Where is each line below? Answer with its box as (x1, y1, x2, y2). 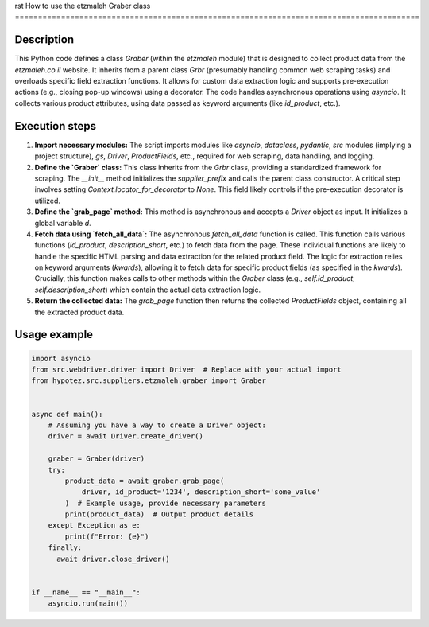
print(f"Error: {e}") (64, 532, 149, 541)
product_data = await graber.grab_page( (64, 476, 225, 485)
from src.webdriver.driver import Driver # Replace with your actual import (31, 365, 342, 374)
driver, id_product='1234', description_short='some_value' (81, 488, 321, 497)
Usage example (14, 328, 94, 341)
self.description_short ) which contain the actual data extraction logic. (34, 285, 261, 294)
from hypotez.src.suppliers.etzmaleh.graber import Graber (31, 376, 266, 385)
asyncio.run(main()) (48, 599, 129, 608)
